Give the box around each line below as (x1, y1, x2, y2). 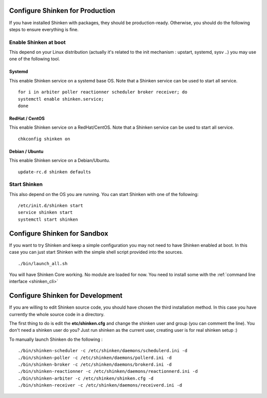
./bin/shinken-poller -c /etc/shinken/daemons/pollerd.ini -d (18, 355, 172, 360)
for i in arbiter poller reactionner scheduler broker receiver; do (18, 89, 187, 95)
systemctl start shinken (18, 216, 78, 222)
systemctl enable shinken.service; (18, 96, 104, 102)
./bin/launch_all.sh (18, 261, 68, 266)
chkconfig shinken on (18, 136, 70, 142)
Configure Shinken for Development (9, 291, 123, 300)
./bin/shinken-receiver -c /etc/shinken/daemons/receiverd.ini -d (18, 383, 182, 388)
